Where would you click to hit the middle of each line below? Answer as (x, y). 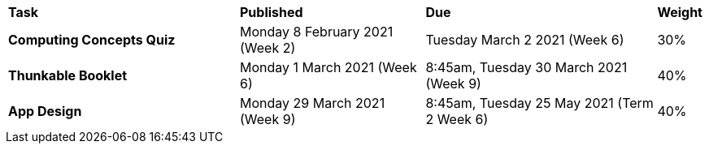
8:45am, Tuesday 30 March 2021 (526, 67)
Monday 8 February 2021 (317, 32)
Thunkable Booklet (68, 75)
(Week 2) (268, 48)
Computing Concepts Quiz (92, 40)
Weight (680, 12)
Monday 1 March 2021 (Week (328, 67)
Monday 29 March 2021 (313, 103)
